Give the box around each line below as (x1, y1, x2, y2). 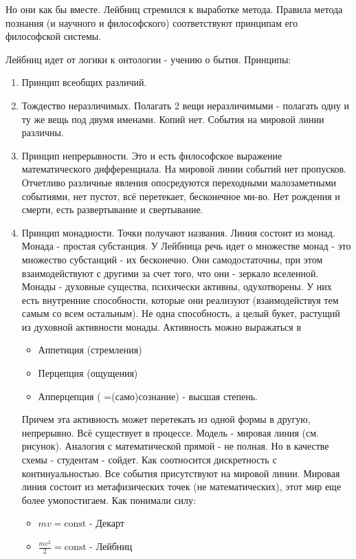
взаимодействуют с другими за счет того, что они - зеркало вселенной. (21, 265, 319, 280)
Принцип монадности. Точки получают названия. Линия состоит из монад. (21, 225, 335, 239)
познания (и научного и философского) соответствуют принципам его (5, 15, 298, 30)
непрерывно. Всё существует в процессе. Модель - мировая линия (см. (21, 425, 319, 439)
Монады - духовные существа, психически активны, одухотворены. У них (21, 279, 332, 294)
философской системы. (5, 29, 102, 43)
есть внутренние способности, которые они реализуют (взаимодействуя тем (21, 292, 339, 307)
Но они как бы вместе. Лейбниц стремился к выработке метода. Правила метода (5, 2, 343, 16)
